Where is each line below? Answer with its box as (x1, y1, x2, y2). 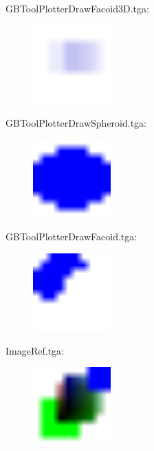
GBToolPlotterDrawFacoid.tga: (5, 229, 137, 244)
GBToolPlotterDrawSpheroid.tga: (5, 115, 147, 129)
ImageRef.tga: (5, 343, 64, 357)
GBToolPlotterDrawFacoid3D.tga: (5, 1, 149, 15)
